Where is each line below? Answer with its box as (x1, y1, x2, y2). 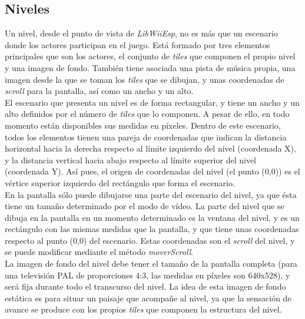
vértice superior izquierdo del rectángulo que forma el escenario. (5, 176, 235, 189)
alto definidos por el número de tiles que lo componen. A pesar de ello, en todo (5, 108, 290, 120)
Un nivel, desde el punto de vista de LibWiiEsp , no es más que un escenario (5, 27, 278, 39)
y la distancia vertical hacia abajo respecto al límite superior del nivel (5, 153, 256, 166)
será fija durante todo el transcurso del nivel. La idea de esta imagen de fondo (5, 280, 286, 293)
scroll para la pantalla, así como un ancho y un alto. (5, 85, 194, 97)
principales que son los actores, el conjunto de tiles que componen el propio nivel (5, 50, 296, 62)
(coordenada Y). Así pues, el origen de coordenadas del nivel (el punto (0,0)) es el (5, 165, 300, 177)
